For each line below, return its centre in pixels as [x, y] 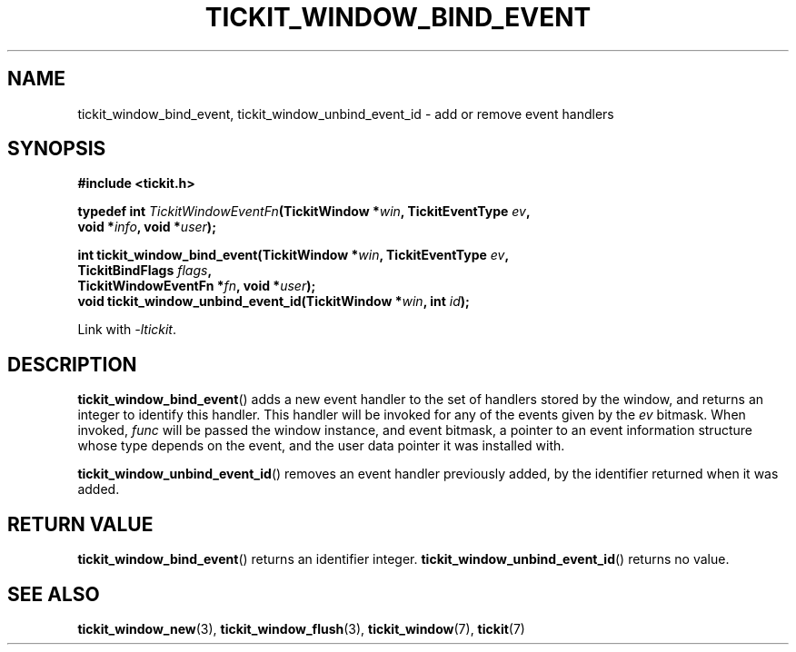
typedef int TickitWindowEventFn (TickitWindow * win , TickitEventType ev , [304, 212]
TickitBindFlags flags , [145, 271]
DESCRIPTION [72, 364]
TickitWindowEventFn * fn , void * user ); [197, 286]
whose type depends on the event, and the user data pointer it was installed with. [321, 446]
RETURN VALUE [80, 524]
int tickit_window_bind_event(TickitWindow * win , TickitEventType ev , [294, 255]
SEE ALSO [54, 594]
